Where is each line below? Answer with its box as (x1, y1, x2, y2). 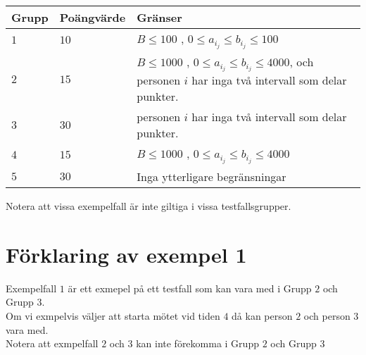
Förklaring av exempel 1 (6, 239, 247, 268)
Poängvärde (59, 9, 126, 25)
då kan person (232, 309, 293, 323)
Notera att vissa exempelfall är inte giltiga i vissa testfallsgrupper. (6, 199, 291, 213)
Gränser (137, 9, 182, 25)
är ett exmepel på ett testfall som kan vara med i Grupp (68, 280, 312, 295)
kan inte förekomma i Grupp (136, 336, 259, 351)
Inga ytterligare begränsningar (137, 168, 286, 185)
